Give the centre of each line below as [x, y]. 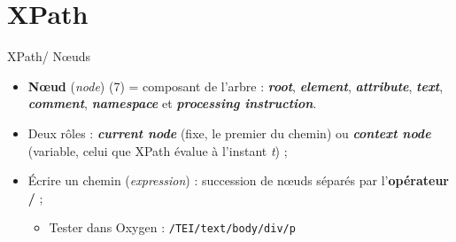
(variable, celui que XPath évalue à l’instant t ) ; [158, 150]
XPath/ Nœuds [49, 56]
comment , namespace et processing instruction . [172, 103]
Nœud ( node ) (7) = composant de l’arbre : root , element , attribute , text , [236, 86]
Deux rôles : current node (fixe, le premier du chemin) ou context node [229, 133]
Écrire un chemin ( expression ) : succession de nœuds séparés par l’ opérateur [238, 180]
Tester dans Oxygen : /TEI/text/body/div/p [172, 227]
